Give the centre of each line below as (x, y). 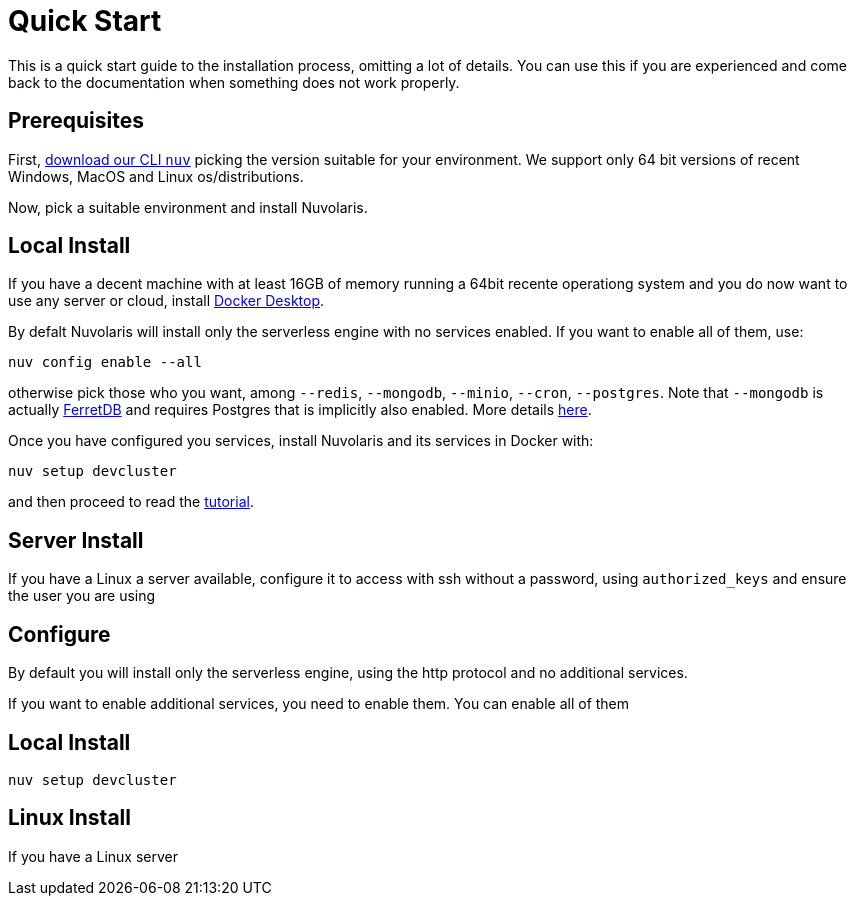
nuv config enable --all (105, 362)
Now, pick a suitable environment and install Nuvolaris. (188, 207)
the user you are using (82, 596)
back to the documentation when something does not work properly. (234, 82)
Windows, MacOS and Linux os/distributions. (156, 176)
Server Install (76, 540)
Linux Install (69, 818)
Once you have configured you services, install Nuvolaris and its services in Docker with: (301, 441)
